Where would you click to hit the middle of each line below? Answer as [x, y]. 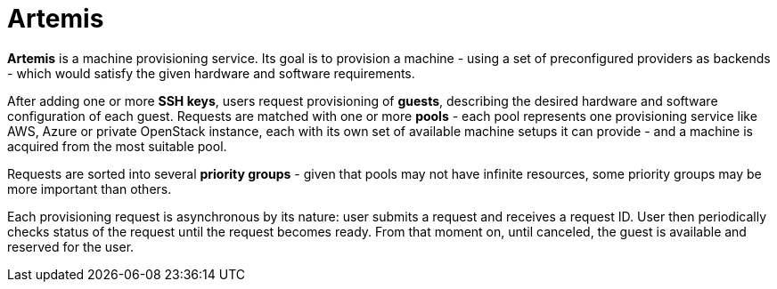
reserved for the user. [71, 246]
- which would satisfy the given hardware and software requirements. [211, 73]
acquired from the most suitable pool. [117, 146]
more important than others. [90, 189]
